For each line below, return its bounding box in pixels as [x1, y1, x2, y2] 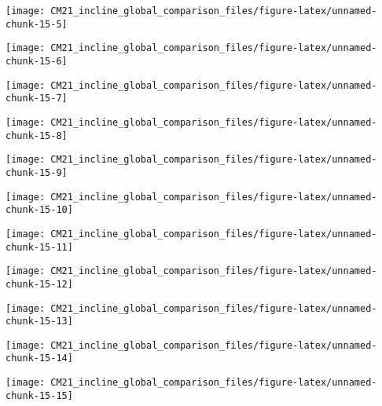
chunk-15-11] [6, 241, 73, 253]
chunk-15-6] [6, 55, 68, 67]
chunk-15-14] [6, 353, 73, 364]
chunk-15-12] [6, 278, 73, 290]
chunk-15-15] [6, 390, 73, 401]
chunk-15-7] [6, 93, 68, 104]
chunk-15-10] [6, 204, 73, 216]
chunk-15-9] [6, 166, 68, 178]
